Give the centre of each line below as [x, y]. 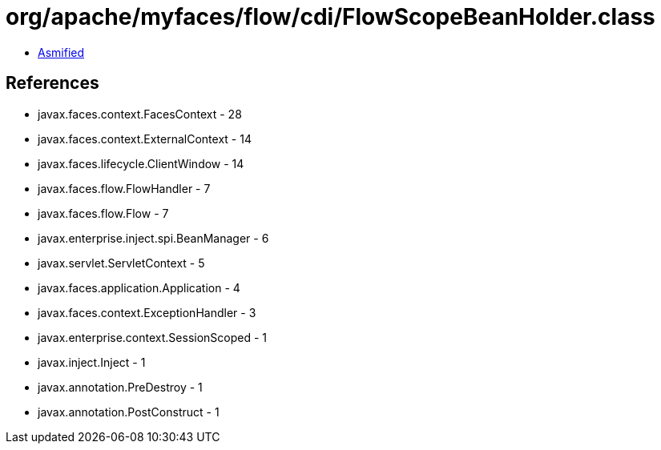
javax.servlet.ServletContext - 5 [121, 263]
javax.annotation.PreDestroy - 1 [120, 387]
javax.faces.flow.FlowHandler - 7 [124, 188]
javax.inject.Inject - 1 [92, 362]
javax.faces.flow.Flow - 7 [103, 213]
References [52, 83]
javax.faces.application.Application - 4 [139, 287]
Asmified [61, 52]
